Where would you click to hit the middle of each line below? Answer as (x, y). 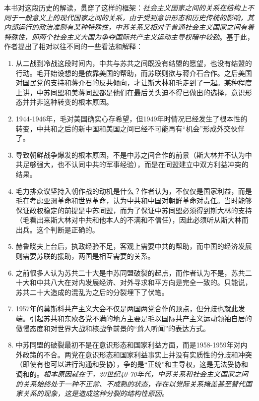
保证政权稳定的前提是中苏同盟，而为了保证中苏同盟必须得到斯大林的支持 (134, 210)
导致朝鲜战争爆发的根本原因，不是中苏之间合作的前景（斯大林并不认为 (130, 154)
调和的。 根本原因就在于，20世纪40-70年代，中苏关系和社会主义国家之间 (132, 374)
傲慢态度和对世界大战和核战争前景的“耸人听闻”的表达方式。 (113, 328)
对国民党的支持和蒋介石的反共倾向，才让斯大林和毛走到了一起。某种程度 (134, 83)
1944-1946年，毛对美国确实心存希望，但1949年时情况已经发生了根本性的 (131, 118)
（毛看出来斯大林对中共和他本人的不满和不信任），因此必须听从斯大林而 (132, 220)
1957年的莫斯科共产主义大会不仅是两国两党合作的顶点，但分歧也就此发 (130, 309)
